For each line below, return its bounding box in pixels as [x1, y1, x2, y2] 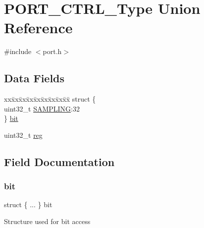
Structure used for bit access [4, 216, 91, 227]
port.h [43, 46, 62, 57]
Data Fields [4, 70, 65, 86]
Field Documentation [4, 154, 115, 169]
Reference [4, 17, 73, 38]
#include [4, 46, 32, 57]
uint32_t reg [4, 129, 43, 140]
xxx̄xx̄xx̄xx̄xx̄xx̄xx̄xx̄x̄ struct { [4, 94, 96, 104]
